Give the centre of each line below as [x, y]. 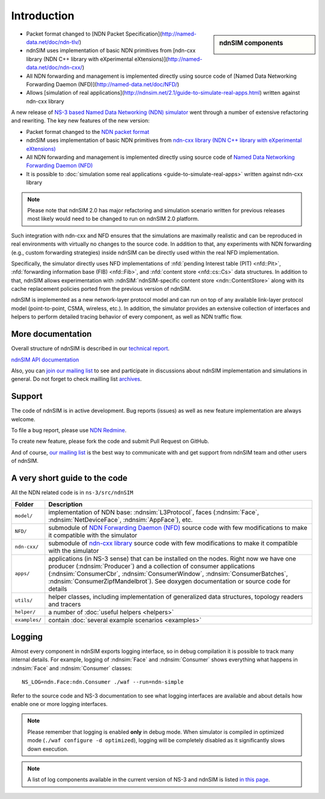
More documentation [51, 334]
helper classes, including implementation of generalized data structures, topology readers [176, 596]
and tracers [65, 604]
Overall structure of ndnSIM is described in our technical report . [90, 349]
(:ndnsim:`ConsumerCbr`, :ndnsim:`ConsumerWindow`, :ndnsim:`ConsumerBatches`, [168, 573]
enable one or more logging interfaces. [59, 704]
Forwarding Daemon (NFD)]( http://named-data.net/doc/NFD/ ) [103, 84]
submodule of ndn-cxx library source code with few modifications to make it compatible [173, 543]
